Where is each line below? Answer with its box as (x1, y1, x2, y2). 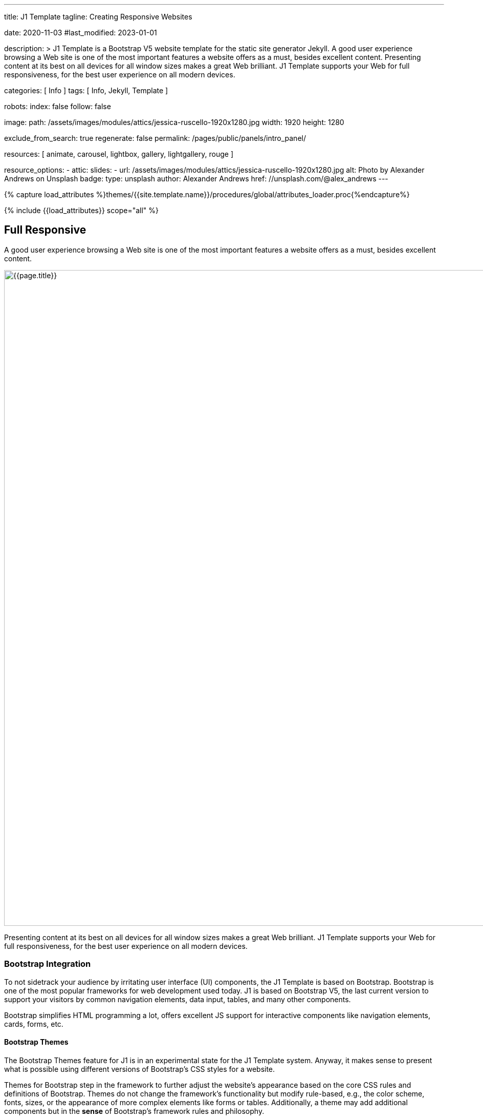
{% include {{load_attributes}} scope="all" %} (4, 206, 159, 215)
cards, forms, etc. (4, 1019, 63, 1028)
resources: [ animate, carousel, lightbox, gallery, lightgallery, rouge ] (4, 150, 233, 158)
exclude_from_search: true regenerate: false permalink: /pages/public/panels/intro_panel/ (4, 134, 306, 142)
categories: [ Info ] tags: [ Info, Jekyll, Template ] (4, 86, 168, 95)
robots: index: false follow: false (4, 102, 111, 111)
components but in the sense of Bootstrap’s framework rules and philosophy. (4, 1106, 265, 1115)
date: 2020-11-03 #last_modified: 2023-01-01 (4, 28, 157, 37)
